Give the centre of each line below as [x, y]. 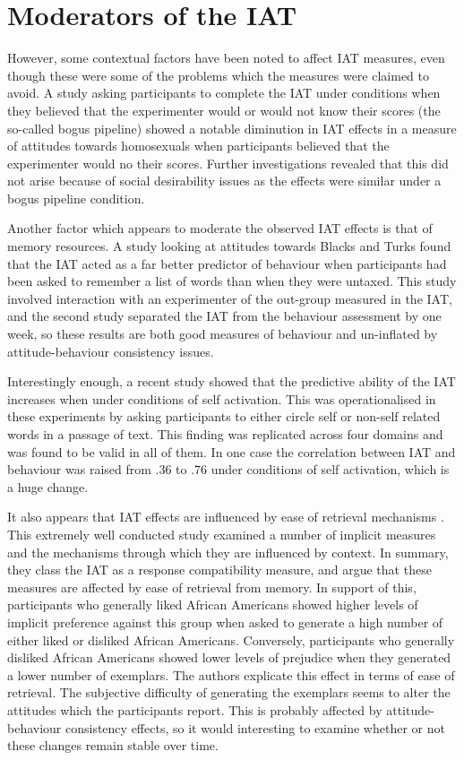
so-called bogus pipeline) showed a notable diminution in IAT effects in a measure [232, 128]
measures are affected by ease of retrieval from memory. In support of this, [212, 587]
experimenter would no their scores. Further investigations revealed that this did [228, 163]
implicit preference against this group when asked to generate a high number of [225, 622]
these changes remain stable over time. [113, 745]
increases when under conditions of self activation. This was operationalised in [222, 398]
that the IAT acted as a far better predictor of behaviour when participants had [227, 263]
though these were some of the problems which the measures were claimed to [219, 75]
